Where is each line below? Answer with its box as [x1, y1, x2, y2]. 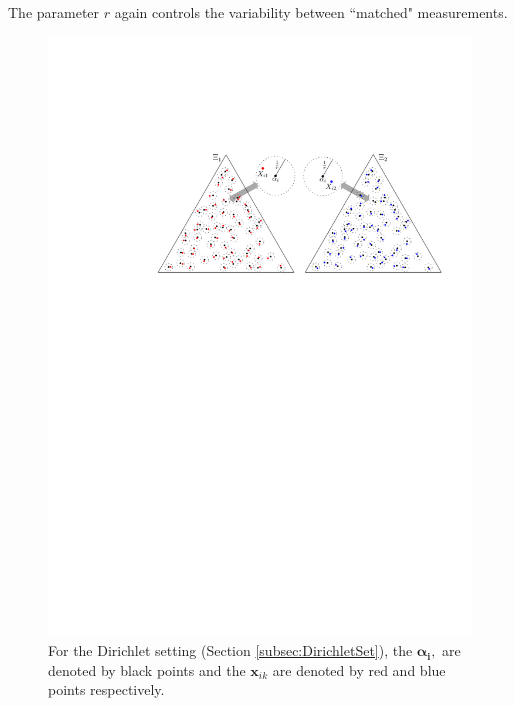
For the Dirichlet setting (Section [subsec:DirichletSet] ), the [48, 640, 413, 661]
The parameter [8, 2, 100, 22]
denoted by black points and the [48, 659, 246, 680]
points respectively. [48, 679, 165, 700]
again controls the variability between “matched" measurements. [114, 2, 508, 22]
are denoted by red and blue [272, 659, 446, 680]
